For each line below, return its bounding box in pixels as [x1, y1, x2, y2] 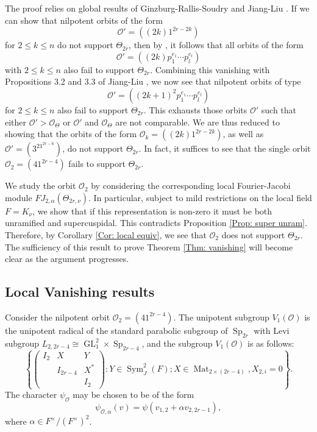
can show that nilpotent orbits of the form [5, 13, 163, 26]
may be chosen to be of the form [73, 388, 194, 401]
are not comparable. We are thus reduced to [115, 115, 280, 128]
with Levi [254, 324, 290, 336]
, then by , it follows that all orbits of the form [129, 38, 304, 51]
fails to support [68, 157, 126, 170]
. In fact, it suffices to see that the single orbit [138, 142, 311, 155]
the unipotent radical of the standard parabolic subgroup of [5, 324, 228, 336]
